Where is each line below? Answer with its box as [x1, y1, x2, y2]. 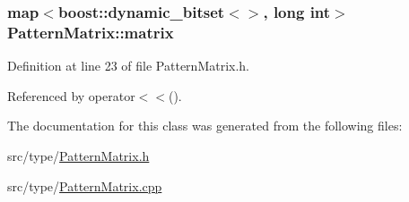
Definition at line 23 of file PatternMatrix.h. [7, 56, 250, 75]
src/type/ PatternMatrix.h [7, 146, 150, 164]
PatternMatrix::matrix [7, 21, 174, 43]
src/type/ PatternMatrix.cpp [7, 176, 162, 195]
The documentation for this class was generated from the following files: [7, 116, 403, 135]
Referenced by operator [7, 86, 135, 105]
